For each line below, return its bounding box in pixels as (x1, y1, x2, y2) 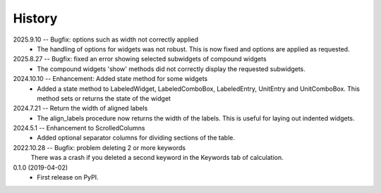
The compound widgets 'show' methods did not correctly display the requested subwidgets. (37, 64, 306, 73)
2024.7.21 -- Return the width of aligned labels (13, 104, 148, 113)
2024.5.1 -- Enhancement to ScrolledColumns (13, 124, 145, 132)
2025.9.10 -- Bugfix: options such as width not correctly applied (13, 35, 199, 44)
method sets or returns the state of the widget (37, 94, 171, 102)
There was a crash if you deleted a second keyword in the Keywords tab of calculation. (30, 154, 284, 162)
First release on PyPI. (37, 173, 99, 182)
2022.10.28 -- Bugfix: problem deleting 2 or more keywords (13, 143, 186, 151)
